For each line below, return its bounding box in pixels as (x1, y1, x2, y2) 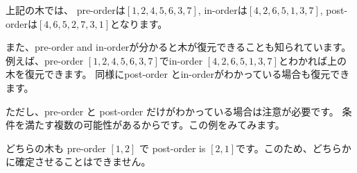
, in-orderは (198, 3, 247, 17)
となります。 (110, 16, 168, 31)
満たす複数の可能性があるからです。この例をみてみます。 (24, 117, 285, 132)
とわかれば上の (278, 53, 347, 67)
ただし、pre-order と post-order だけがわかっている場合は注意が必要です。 (6, 104, 339, 118)
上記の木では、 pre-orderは (6, 3, 125, 17)
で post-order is (139, 140, 206, 155)
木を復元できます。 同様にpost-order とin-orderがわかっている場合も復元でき (6, 67, 350, 81)
